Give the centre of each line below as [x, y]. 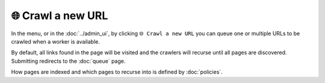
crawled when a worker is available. [56, 41]
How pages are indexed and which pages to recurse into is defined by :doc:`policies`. [117, 72]
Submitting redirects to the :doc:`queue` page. [68, 61]
